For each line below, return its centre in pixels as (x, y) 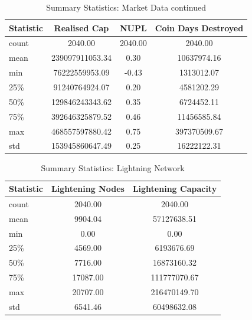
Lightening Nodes (88, 189)
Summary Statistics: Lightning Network (113, 168)
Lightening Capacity (175, 189)
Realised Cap (81, 27)
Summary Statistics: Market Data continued (126, 7)
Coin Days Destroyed (199, 27)
